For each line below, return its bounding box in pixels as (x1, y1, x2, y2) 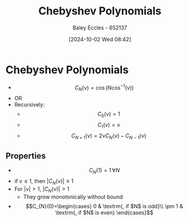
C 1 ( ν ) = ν (97, 121, 120, 130)
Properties (5, 151, 46, 161)
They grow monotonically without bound (23, 193, 123, 200)
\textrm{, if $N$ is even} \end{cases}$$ (55, 209, 154, 216)
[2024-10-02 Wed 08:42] (68, 35, 132, 43)
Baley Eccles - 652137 (72, 24, 127, 31)
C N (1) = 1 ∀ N (89, 167, 120, 175)
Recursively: (14, 101, 45, 109)
